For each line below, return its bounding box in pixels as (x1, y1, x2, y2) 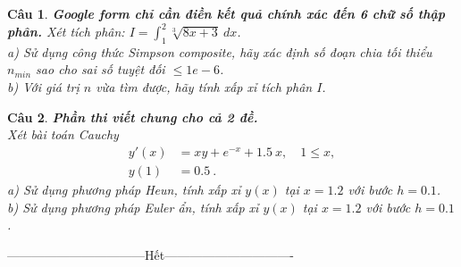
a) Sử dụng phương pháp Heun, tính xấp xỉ (7, 179, 241, 198)
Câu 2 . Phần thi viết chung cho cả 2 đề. (7, 107, 258, 126)
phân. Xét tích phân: (7, 22, 125, 41)
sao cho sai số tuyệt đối (36, 60, 165, 79)
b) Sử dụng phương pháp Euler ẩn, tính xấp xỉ (7, 197, 259, 216)
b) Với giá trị (7, 78, 80, 96)
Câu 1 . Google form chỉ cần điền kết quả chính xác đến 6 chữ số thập (7, 4, 446, 22)
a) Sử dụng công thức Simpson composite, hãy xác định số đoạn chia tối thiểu (7, 42, 432, 61)
